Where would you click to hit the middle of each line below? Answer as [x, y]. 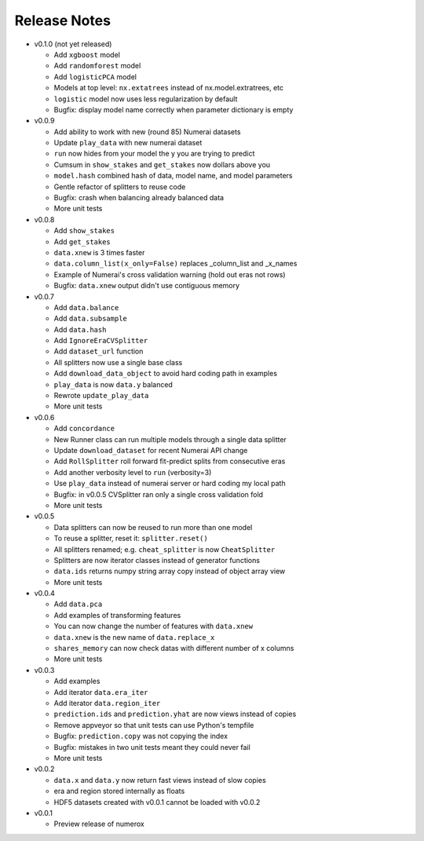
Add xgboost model [87, 54]
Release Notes [63, 20]
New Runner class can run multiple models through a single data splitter [170, 439]
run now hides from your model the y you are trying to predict [154, 154]
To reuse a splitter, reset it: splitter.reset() [131, 539]
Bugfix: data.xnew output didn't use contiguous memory [146, 286]
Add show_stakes [84, 231]
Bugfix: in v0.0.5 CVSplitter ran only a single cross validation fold [158, 494]
